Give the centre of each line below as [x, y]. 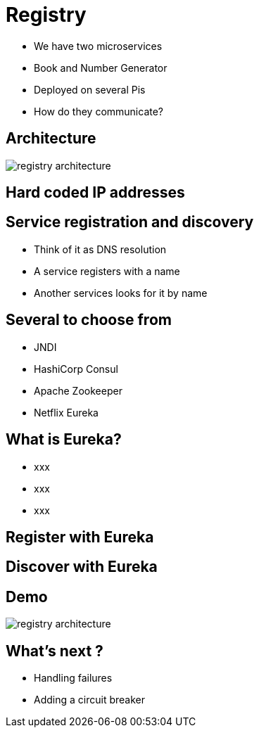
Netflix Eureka [66, 412]
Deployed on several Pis [90, 89]
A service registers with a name [107, 271]
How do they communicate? [99, 111]
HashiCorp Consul [76, 369]
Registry [46, 15]
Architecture [51, 139]
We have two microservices [98, 46]
